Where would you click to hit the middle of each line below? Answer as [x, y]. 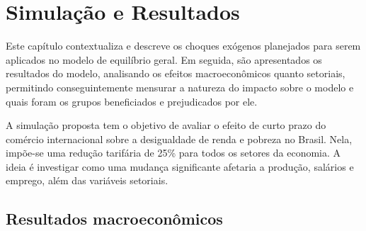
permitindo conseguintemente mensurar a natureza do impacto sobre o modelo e [180, 87]
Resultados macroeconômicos [114, 219]
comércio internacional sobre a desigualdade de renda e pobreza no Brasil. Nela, [179, 139]
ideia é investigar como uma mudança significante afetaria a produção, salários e [180, 166]
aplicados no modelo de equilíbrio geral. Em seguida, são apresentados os [164, 59]
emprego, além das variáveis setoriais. [87, 180]
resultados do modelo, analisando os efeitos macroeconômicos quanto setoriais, [176, 73]
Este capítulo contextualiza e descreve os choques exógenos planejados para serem [183, 46]
